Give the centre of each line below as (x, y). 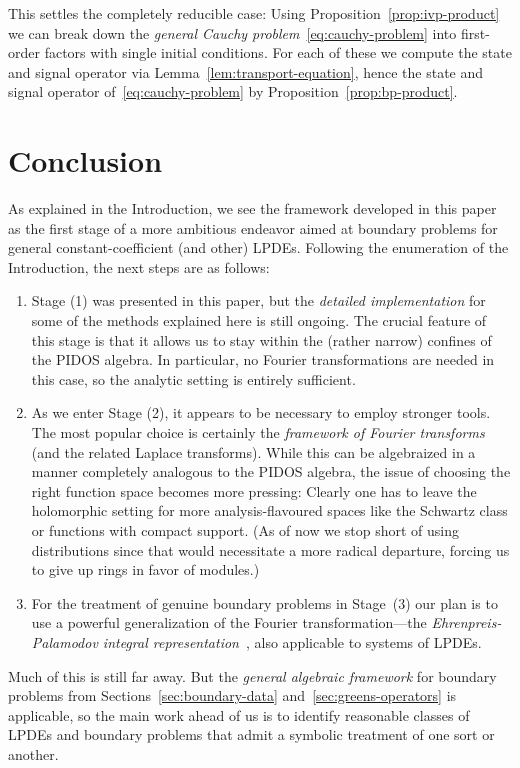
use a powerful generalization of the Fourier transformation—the (229, 622)
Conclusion (85, 160)
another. (33, 753)
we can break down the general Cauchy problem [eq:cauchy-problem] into (232, 32)
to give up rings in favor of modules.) (145, 569)
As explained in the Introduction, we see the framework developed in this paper (252, 208)
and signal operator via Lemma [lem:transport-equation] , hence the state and (246, 71)
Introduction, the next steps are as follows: (139, 266)
